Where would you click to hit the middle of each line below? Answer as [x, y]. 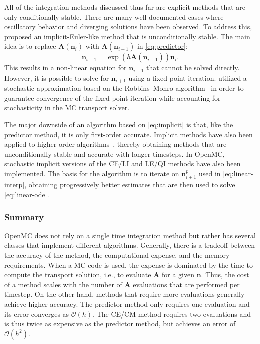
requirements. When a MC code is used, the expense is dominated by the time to [129, 265]
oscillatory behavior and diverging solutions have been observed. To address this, [128, 26]
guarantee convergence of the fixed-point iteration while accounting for [112, 97]
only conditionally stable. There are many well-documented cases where [114, 16]
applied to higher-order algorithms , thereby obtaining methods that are [115, 144]
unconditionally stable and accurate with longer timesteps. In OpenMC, [114, 153]
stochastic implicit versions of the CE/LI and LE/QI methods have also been [122, 163]
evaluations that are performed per [186, 284]
